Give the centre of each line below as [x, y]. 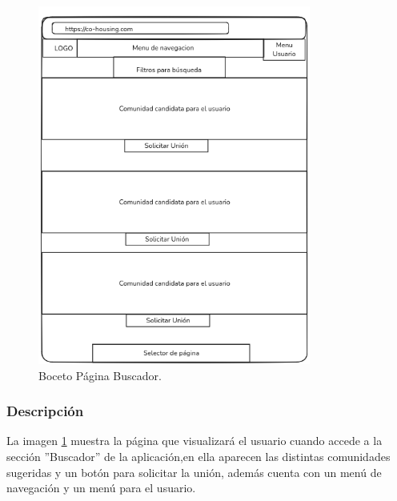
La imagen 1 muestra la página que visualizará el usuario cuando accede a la [194, 441]
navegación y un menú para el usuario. [101, 488]
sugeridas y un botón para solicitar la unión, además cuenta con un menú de [194, 472]
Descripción [45, 411]
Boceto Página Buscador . [100, 375]
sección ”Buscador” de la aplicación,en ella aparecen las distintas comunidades [198, 456]
